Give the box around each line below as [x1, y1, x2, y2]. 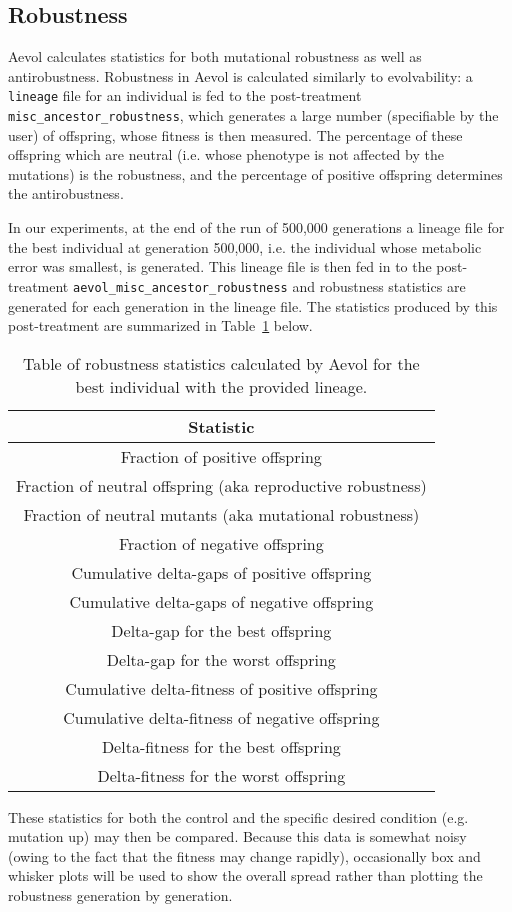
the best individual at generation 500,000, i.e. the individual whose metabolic [8, 236, 482, 257]
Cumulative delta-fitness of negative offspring [63, 705, 380, 729]
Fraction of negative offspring [118, 531, 324, 555]
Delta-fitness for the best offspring [101, 734, 341, 758]
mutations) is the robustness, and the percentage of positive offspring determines [8, 163, 503, 184]
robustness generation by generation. [8, 885, 233, 906]
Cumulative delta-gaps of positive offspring [71, 560, 372, 584]
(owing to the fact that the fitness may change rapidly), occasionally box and [8, 845, 481, 866]
